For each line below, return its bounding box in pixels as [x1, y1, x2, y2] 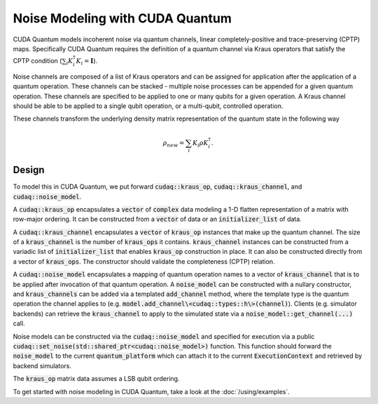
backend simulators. [13, 361, 71, 370]
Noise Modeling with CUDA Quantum [13, 11, 232, 26]
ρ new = [162, 139, 185, 149]
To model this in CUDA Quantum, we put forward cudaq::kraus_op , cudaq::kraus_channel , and [13, 182, 302, 191]
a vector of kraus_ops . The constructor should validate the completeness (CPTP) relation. [13, 257, 276, 266]
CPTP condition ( [13, 57, 62, 65]
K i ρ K [192, 139, 209, 149]
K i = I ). [76, 57, 98, 67]
